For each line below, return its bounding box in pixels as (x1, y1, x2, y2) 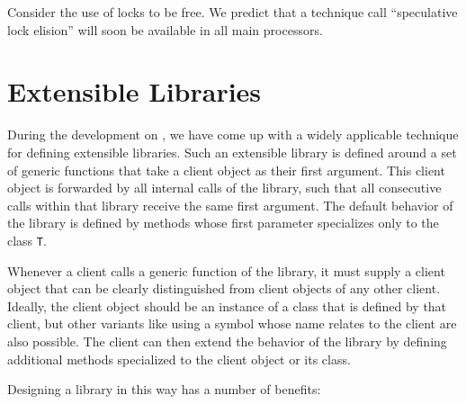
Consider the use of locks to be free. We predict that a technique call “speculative (7, 3, 458, 21)
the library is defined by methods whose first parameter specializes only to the (7, 213, 439, 232)
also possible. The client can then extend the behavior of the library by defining (7, 331, 447, 350)
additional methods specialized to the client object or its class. (7, 349, 351, 368)
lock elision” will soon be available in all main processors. (7, 20, 323, 39)
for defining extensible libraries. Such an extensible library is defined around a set (7, 142, 457, 161)
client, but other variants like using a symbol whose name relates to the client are (7, 314, 457, 333)
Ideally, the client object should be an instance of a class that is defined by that (7, 296, 447, 315)
